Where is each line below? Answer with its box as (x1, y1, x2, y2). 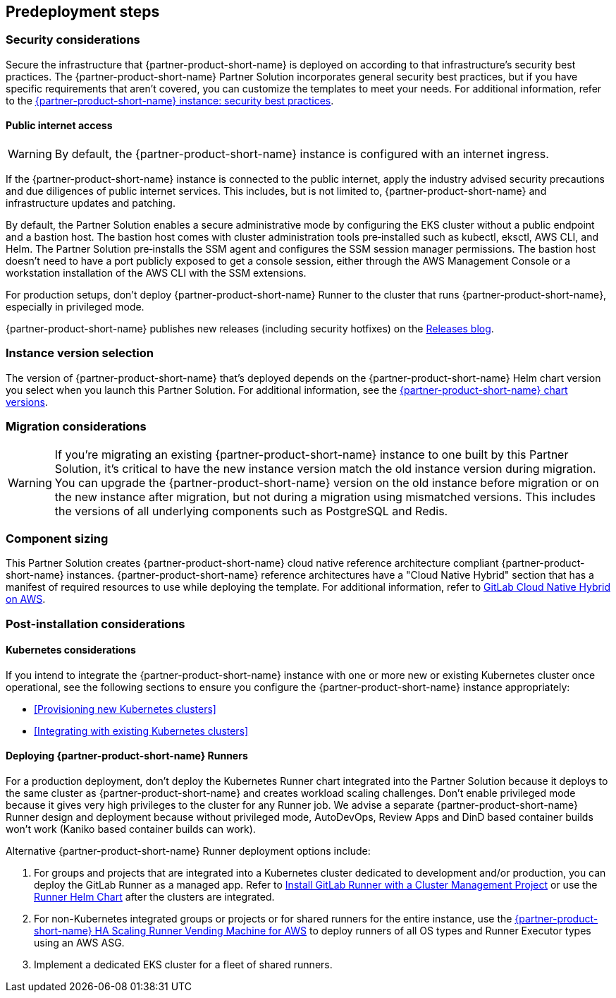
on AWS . (6, 593, 46, 606)
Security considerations (6, 32, 140, 47)
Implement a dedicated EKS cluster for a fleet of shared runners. (34, 958, 333, 971)
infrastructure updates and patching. (6, 197, 175, 210)
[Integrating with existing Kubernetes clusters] (34, 724, 249, 737)
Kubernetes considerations (6, 644, 136, 656)
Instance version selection (6, 346, 154, 361)
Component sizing (6, 531, 109, 546)
